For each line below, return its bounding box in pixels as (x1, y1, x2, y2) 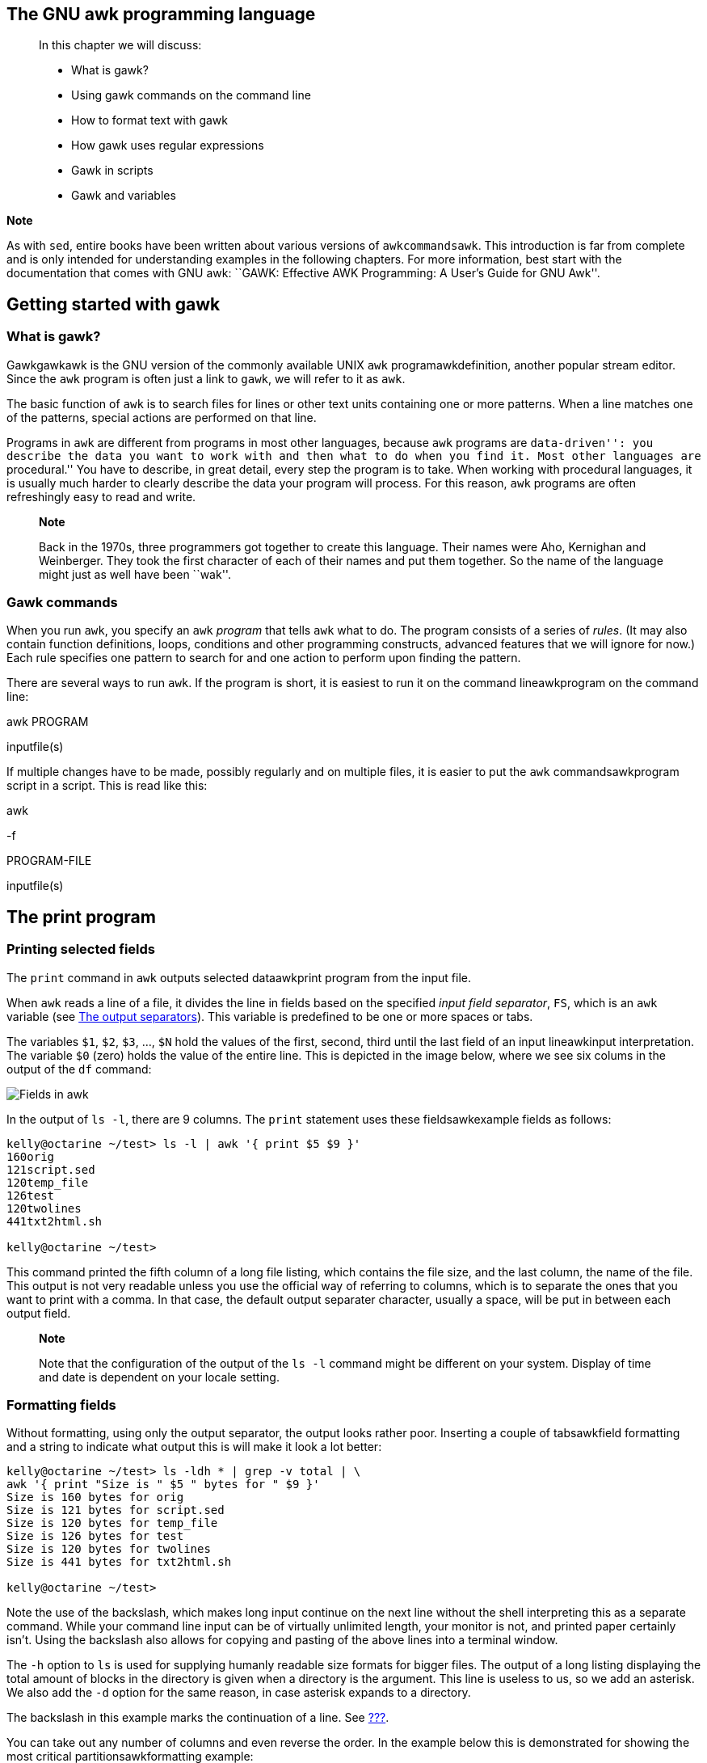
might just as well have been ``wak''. (39, 567, 231, 581)
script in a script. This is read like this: (6, 778, 208, 793)
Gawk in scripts (71, 163, 154, 178)
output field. (6, 1305, 71, 1320)
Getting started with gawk (6, 293, 221, 314)
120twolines (6, 1201, 82, 1215)
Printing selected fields (6, 941, 155, 958)
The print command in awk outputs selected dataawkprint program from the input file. (6, 970, 472, 985)
